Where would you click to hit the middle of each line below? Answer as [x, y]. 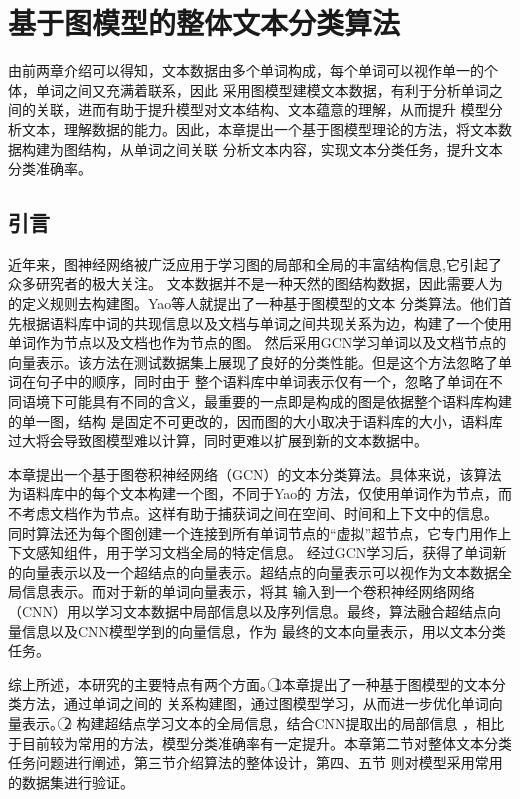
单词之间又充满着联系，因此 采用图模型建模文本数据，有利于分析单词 [262, 89]
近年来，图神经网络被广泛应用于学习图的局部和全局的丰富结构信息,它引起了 [255, 263]
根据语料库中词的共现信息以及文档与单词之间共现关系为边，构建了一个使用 [266, 322]
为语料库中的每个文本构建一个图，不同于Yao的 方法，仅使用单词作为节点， [253, 493]
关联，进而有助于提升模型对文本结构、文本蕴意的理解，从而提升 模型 [262, 109]
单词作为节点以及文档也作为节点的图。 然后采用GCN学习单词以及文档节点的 [257, 342]
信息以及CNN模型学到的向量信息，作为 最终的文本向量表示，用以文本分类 [263, 630]
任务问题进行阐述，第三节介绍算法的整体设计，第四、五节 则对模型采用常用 [255, 762]
